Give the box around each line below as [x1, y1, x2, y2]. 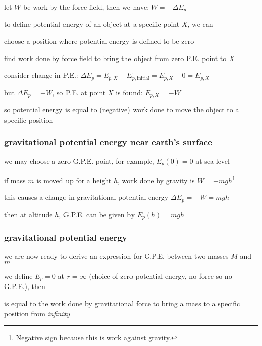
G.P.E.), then [4, 281, 45, 292]
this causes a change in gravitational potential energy [4, 192, 169, 202]
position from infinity [4, 308, 70, 318]
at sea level [195, 155, 230, 166]
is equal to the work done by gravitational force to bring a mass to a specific [4, 298, 240, 309]
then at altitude [4, 209, 53, 219]
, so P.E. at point [52, 87, 106, 97]
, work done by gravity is [117, 175, 195, 185]
